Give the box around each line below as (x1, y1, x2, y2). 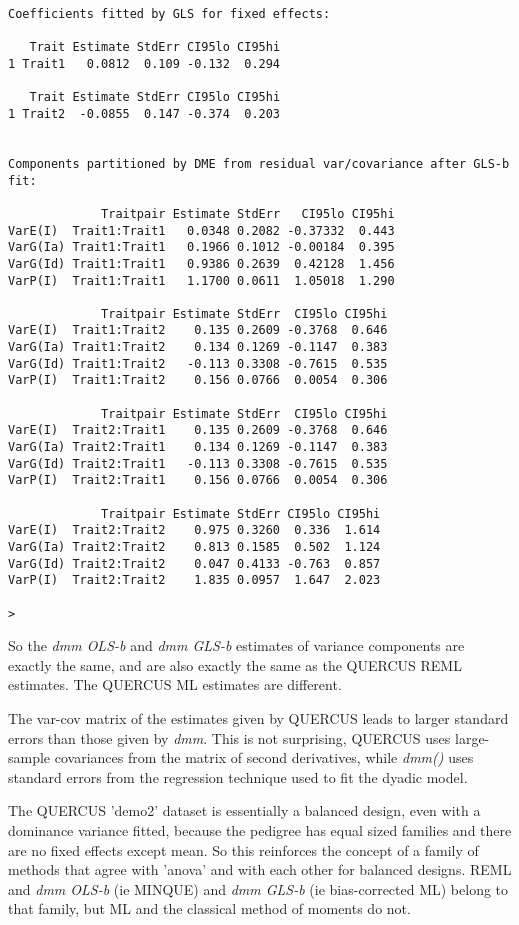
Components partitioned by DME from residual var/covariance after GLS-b (8, 156, 510, 171)
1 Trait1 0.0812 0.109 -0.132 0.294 (8, 56, 281, 71)
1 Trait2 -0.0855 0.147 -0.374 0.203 (8, 106, 281, 121)
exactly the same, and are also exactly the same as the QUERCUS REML (8, 654, 462, 675)
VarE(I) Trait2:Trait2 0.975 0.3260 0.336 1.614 (8, 523, 381, 538)
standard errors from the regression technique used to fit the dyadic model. (8, 766, 468, 787)
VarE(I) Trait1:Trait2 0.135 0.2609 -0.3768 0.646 (8, 323, 388, 338)
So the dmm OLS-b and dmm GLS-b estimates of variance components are (8, 635, 465, 656)
